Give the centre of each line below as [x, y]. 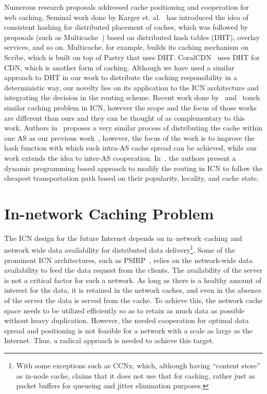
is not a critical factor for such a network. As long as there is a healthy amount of [133, 280]
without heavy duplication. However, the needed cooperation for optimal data [127, 320]
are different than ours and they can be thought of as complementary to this [125, 117]
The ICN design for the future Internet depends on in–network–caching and [123, 238]
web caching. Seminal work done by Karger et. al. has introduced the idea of [126, 17]
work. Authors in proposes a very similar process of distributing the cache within [133, 128]
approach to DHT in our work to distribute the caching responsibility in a [121, 77]
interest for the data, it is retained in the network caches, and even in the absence [133, 290]
